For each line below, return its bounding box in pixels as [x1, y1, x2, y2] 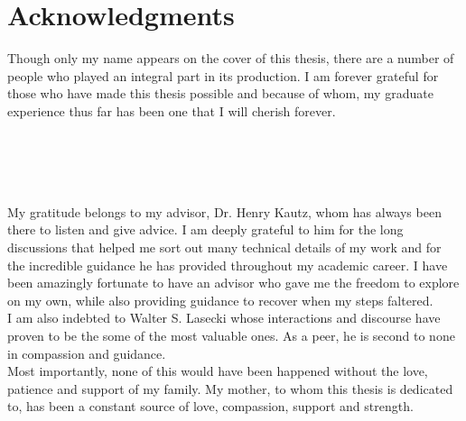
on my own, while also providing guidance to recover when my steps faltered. [7, 290, 433, 309]
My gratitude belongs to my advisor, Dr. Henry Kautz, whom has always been [7, 202, 442, 221]
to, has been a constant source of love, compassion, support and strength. [7, 397, 414, 416]
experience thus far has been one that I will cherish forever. [7, 101, 336, 120]
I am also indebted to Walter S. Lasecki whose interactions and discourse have [7, 308, 441, 327]
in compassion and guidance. [7, 343, 166, 362]
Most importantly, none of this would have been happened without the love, [7, 362, 428, 380]
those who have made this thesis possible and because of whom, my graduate [7, 84, 433, 103]
